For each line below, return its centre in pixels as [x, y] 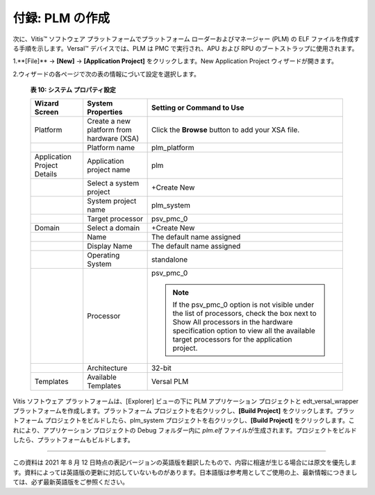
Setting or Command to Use [198, 108]
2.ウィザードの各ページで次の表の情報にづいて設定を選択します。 [107, 74]
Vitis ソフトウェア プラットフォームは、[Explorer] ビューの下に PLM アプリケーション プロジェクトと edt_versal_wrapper [186, 401]
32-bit [161, 368]
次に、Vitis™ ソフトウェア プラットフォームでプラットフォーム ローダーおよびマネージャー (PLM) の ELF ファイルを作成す [186, 39]
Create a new [109, 121]
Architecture [107, 368]
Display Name [110, 246]
